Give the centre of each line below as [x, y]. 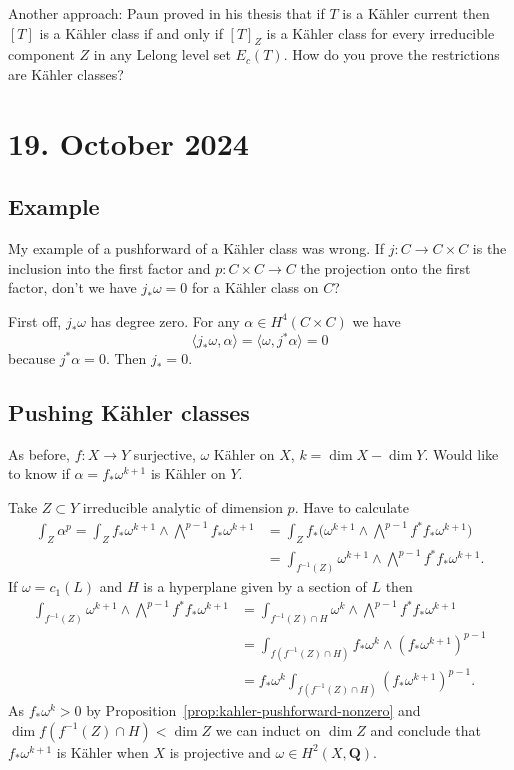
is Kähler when [102, 751]
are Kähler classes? [66, 73]
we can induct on [268, 729]
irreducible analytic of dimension [182, 507]
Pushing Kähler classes [129, 412]
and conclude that [425, 729]
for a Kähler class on [255, 287]
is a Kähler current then [416, 13]
